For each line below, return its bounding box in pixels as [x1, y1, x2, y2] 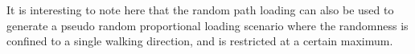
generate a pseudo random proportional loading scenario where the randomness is [6, 17, 409, 33]
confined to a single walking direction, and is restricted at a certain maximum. [6, 33, 393, 49]
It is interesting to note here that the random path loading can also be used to [6, 2, 394, 17]
